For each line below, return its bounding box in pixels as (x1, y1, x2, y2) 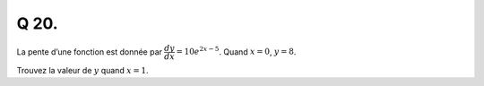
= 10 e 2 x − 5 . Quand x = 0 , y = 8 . (176, 45, 297, 57)
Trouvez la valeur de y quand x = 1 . (16, 64, 149, 75)
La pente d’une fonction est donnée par (16, 46, 163, 57)
